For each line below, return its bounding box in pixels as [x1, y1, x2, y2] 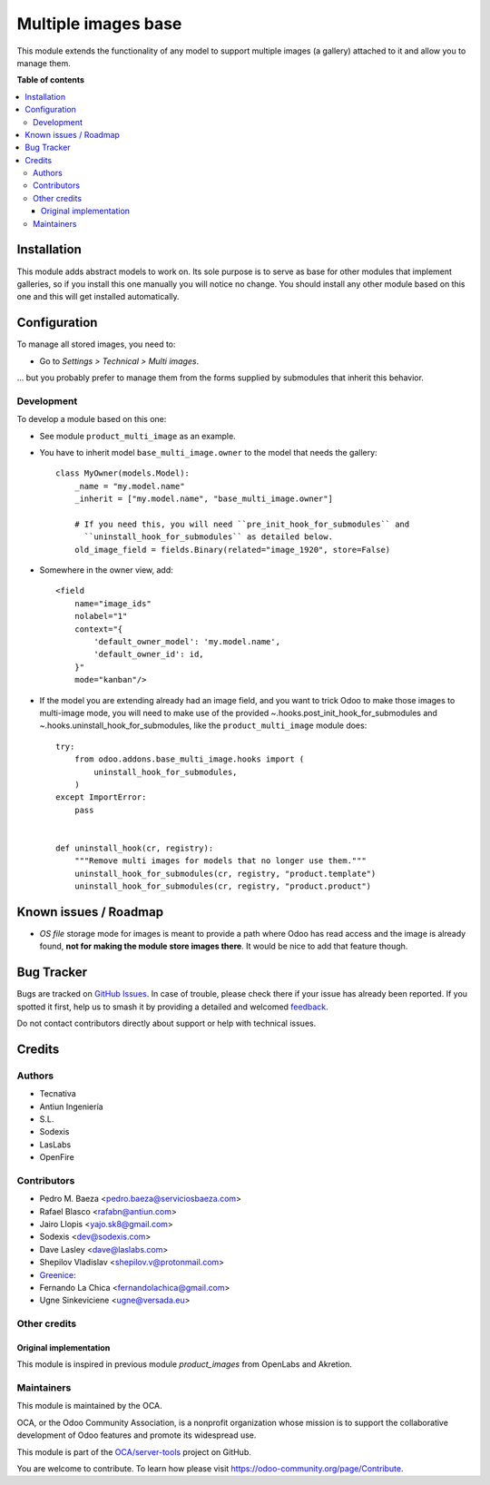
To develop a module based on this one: [16, 414, 167, 425]
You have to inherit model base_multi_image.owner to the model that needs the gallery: [39, 447, 377, 457]
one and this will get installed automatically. [16, 291, 181, 302]
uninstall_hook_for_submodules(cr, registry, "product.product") [73, 881, 372, 891]
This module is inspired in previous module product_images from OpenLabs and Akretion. [16, 1359, 353, 1370]
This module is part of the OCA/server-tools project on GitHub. [16, 1446, 251, 1457]
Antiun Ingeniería [39, 1101, 103, 1112]
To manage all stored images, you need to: [16, 339, 176, 349]
